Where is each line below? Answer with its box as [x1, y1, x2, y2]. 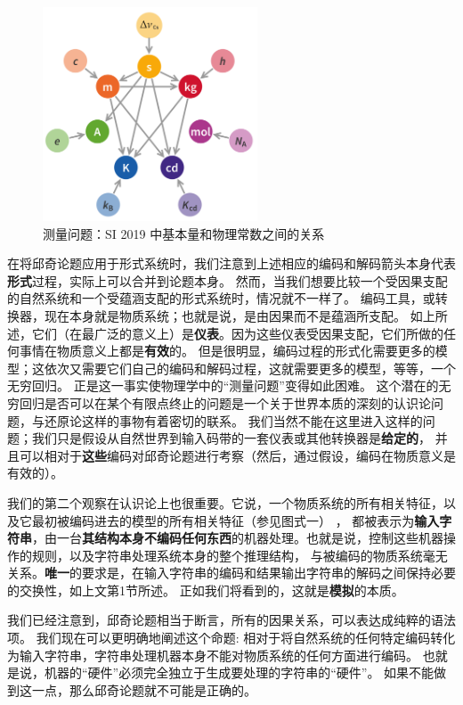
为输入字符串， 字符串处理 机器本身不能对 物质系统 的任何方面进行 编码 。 [7, 645, 418, 664]
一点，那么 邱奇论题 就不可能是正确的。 [31, 680, 256, 699]
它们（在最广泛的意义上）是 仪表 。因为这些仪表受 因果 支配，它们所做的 [31, 324, 443, 342]
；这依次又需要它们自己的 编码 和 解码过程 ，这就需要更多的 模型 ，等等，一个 [20, 358, 456, 377]
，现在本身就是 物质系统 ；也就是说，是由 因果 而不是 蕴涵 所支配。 [32, 306, 406, 324]
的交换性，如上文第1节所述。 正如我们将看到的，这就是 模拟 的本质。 [7, 580, 404, 599]
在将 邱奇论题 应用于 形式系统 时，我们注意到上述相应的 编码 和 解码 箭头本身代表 [7, 254, 456, 273]
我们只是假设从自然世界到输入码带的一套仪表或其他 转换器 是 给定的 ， [31, 429, 431, 447]
